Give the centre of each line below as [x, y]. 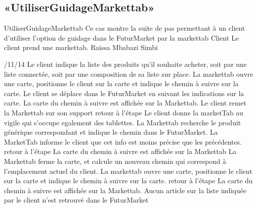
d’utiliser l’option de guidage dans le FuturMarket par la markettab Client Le [122, 37]
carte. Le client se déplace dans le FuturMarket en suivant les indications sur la [124, 93]
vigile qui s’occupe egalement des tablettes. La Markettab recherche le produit [123, 122]
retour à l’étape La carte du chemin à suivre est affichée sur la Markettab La [120, 151]
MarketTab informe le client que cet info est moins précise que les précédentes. [123, 141]
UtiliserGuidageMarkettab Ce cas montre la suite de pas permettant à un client [125, 28]
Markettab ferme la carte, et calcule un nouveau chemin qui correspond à [115, 161]
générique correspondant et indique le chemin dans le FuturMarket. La [111, 132]
